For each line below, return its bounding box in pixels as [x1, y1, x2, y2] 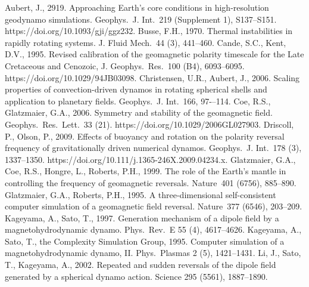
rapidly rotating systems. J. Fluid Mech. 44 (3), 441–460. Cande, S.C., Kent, [5, 36, 286, 48]
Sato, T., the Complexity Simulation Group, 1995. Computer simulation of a [5, 234, 285, 247]
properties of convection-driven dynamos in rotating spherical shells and [5, 83, 267, 95]
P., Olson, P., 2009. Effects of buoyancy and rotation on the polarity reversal [5, 129, 285, 142]
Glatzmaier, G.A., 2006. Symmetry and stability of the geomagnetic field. [5, 106, 273, 119]
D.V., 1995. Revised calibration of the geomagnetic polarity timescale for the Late [5, 48, 304, 60]
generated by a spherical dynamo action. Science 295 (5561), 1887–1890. [5, 270, 268, 282]
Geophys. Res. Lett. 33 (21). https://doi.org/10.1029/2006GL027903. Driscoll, [5, 118, 294, 130]
